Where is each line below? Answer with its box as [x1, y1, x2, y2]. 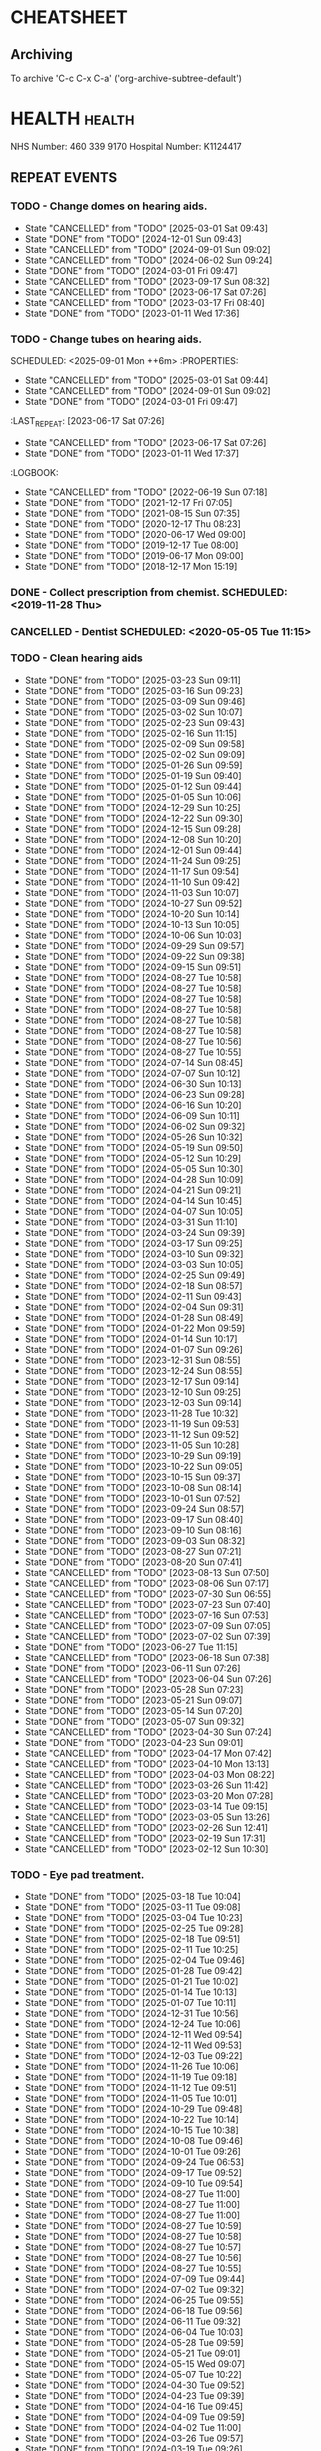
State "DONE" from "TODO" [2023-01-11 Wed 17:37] [24, 447, 240, 459]
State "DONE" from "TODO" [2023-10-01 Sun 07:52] [24, 1492, 241, 1504]
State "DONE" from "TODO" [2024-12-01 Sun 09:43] [24, 232, 242, 245]
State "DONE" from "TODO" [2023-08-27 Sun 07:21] [24, 1545, 242, 1557]
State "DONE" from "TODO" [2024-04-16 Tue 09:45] [24, 2401, 243, 2413]
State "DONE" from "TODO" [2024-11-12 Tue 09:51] [24, 2082, 237, 2094]
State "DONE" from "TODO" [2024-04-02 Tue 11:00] [24, 2422, 242, 2434]
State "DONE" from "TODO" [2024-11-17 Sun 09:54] [24, 865, 240, 877]
